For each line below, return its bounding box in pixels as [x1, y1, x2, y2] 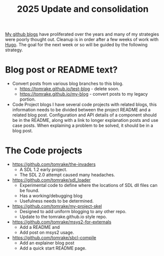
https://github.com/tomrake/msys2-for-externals [12, 219, 112, 225]
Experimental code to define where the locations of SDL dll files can [19, 183, 158, 188]
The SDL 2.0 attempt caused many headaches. [19, 172, 115, 178]
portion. [19, 96, 36, 102]
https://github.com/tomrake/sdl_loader [12, 177, 91, 183]
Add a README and [19, 224, 60, 230]
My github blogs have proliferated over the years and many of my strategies [5, 31, 159, 37]
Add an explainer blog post [19, 240, 75, 246]
